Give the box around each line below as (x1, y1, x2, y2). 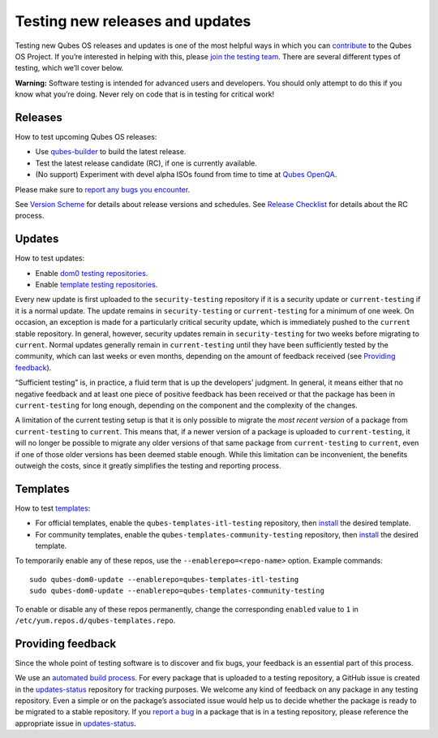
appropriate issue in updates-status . (15, 719, 137, 728)
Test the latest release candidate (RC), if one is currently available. (35, 158, 257, 168)
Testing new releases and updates (15, 12, 251, 30)
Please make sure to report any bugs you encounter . (15, 184, 191, 194)
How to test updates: (15, 253, 85, 263)
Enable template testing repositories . (35, 280, 158, 290)
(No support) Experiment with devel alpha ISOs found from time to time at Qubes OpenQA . (35, 170, 337, 179)
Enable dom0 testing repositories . (35, 268, 148, 278)
